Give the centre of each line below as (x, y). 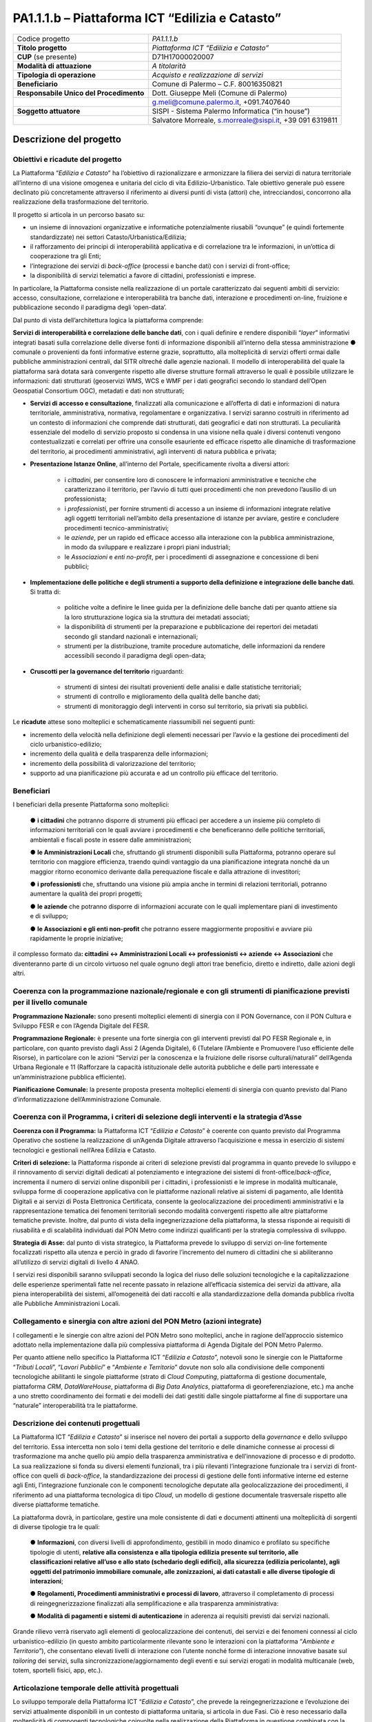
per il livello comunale (50, 1002)
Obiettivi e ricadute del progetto (67, 159)
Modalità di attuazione (54, 65)
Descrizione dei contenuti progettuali (76, 1424)
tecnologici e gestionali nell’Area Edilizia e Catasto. (84, 1150)
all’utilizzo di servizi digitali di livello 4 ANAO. (76, 1262)
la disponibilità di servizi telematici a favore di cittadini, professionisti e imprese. (143, 276)
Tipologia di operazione (56, 74)
